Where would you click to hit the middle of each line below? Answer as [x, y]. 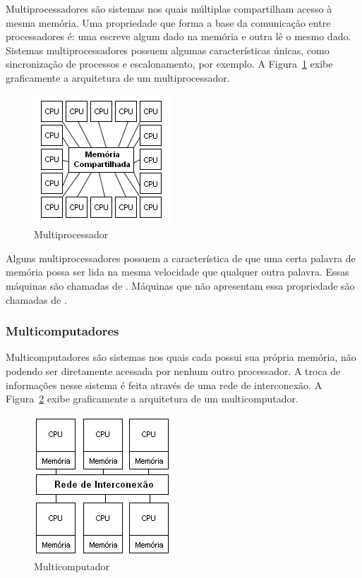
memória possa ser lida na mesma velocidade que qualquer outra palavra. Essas [177, 272]
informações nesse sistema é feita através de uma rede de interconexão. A [164, 385]
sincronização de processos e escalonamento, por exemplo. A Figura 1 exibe [169, 64]
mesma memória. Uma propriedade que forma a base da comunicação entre [168, 22]
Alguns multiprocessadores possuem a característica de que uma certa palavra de [181, 258]
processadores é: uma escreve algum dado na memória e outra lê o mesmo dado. [179, 36]
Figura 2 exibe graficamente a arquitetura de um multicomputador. [152, 399]
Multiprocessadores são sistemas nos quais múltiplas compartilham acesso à [169, 8]
